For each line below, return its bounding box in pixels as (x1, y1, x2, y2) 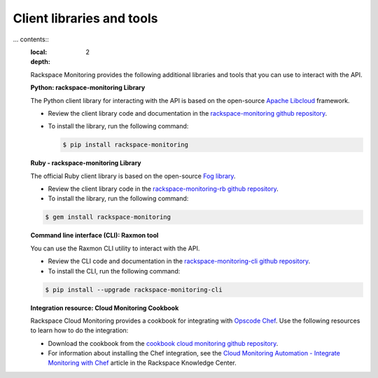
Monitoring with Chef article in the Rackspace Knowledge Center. (48, 358, 237, 367)
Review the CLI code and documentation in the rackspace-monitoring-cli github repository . (48, 257, 311, 266)
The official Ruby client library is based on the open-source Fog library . (30, 172, 236, 180)
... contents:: (13, 35, 49, 43)
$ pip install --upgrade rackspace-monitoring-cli (45, 285, 223, 294)
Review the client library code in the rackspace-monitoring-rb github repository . (48, 184, 279, 193)
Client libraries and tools (13, 11, 158, 26)
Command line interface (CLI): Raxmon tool (30, 231, 159, 240)
